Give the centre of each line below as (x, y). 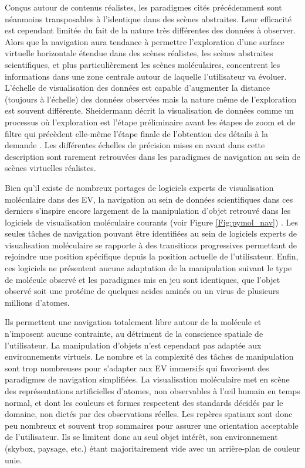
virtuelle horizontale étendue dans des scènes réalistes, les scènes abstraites (139, 53)
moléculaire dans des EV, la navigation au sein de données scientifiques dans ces (149, 199)
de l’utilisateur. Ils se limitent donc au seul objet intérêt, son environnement (141, 437)
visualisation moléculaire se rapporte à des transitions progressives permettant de (151, 245)
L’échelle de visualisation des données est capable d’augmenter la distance (138, 88)
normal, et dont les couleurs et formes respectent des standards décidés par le (144, 402)
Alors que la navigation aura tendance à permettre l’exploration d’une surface (145, 41)
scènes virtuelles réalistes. (50, 168)
